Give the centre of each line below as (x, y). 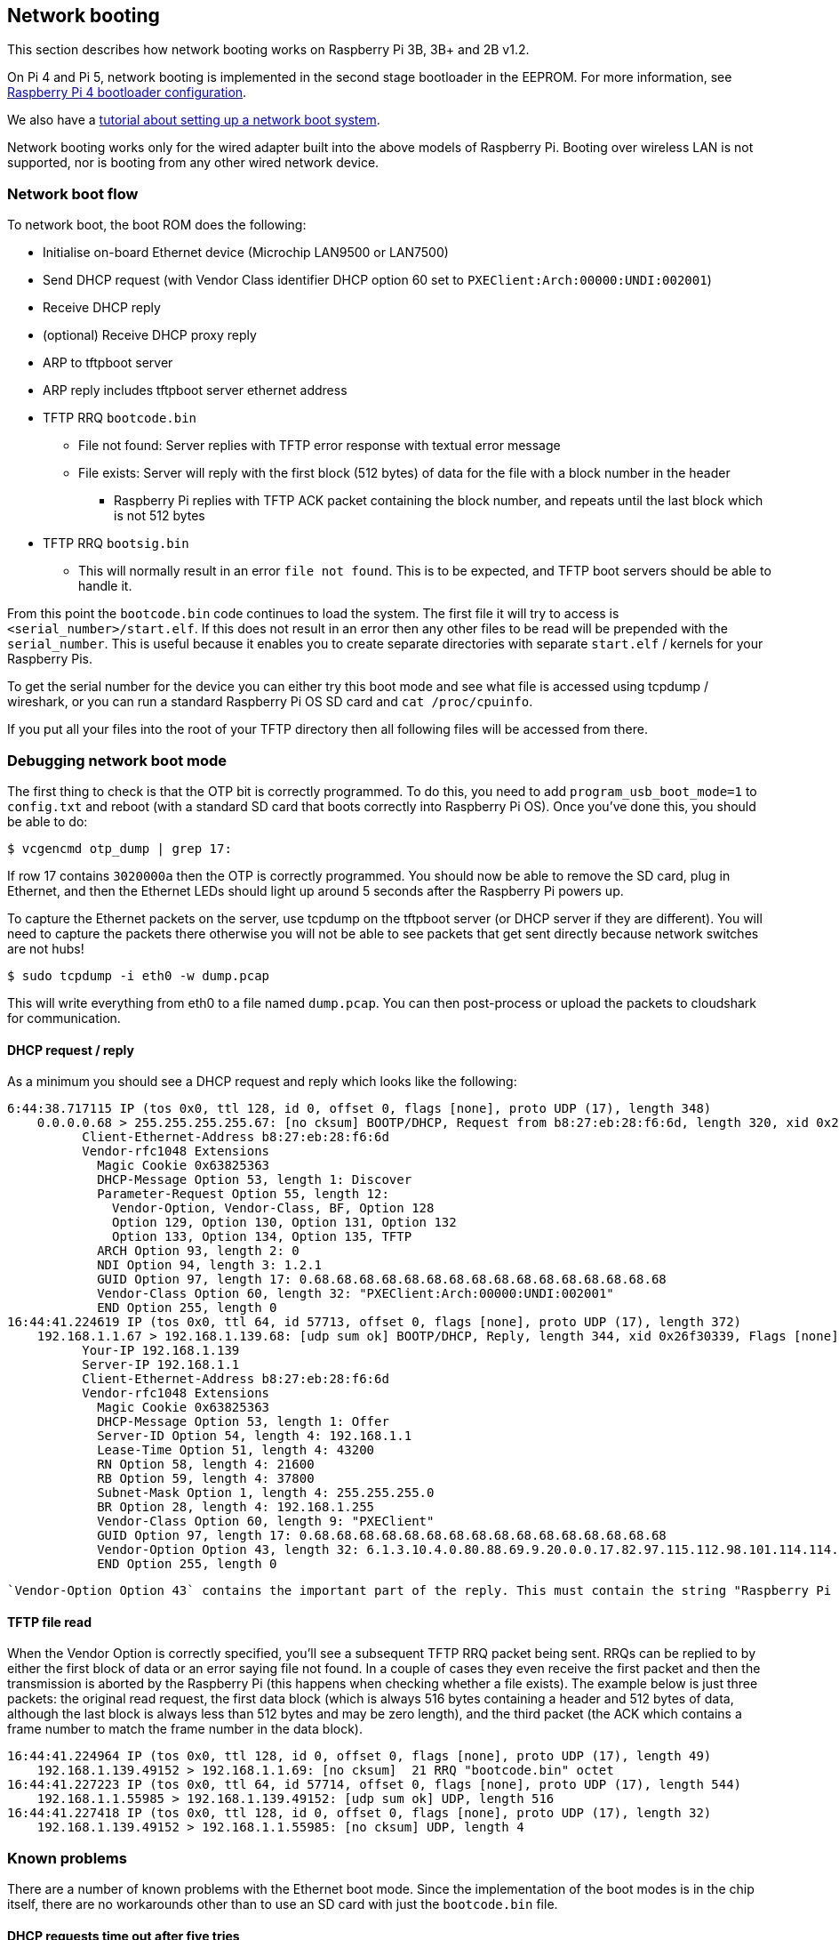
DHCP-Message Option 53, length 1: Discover (255, 1180)
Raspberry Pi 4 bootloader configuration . (127, 93)
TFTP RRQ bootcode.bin (120, 418)
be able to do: (48, 821)
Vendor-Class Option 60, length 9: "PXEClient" (266, 1521)
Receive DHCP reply (102, 308)
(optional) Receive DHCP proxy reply (150, 335)
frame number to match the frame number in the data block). (185, 1729)
